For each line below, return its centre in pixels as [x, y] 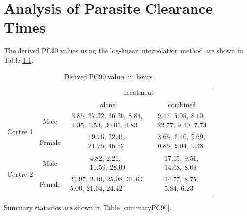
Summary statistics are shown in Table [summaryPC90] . [88, 207]
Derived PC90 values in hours [108, 76]
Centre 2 [20, 173]
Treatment [138, 92]
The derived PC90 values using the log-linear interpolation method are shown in [123, 50]
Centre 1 [20, 131]
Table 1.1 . [19, 60]
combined [182, 104]
